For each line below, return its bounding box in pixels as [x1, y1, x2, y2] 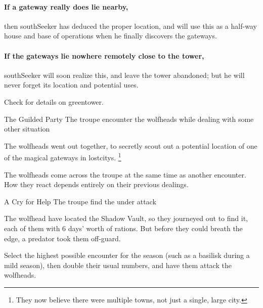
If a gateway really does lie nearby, [4, 1, 128, 12]
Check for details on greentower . [4, 96, 104, 107]
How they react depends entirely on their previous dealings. [4, 179, 189, 190]
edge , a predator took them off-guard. [4, 233, 121, 243]
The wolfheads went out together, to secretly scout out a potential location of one [4, 140, 257, 151]
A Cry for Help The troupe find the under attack [4, 196, 156, 206]
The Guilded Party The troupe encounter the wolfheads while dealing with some [4, 113, 254, 124]
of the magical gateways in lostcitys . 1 [4, 151, 121, 162]
